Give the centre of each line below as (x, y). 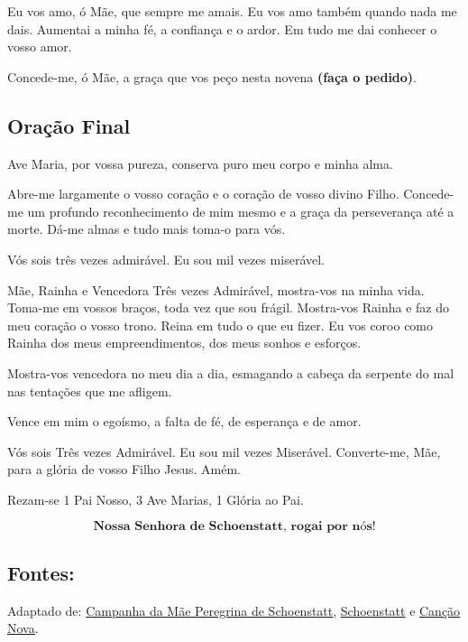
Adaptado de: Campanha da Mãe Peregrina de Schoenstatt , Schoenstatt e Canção (234, 610)
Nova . (23, 628)
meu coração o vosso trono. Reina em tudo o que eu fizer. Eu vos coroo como (220, 325)
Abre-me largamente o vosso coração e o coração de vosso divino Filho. (203, 194)
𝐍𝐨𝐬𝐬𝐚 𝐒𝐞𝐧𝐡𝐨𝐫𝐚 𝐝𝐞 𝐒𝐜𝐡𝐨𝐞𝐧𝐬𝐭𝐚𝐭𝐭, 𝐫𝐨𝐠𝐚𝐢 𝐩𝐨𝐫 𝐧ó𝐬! (234, 527)
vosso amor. (40, 47)
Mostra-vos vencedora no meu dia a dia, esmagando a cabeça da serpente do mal (231, 372)
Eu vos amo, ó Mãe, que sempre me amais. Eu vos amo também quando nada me (232, 11)
